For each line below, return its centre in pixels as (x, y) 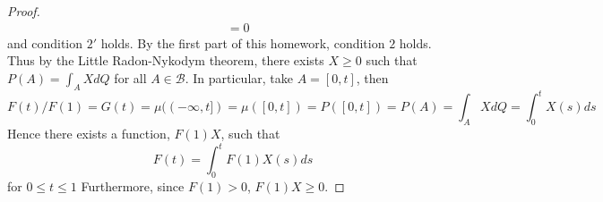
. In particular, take (239, 77)
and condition (45, 42)
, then (372, 77)
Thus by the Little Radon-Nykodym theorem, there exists (166, 60)
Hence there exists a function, (89, 133)
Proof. (24, 11)
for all (130, 77)
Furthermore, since (133, 185)
